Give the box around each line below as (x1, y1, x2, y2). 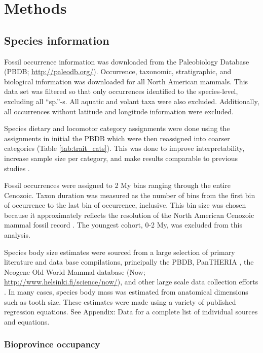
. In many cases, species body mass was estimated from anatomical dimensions (4, 286, 248, 297)
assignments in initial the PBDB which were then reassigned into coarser (4, 133, 230, 143)
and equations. (4, 316, 50, 327)
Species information (4, 32, 109, 48)
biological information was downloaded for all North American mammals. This (4, 76, 248, 86)
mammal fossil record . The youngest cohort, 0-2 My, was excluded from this (4, 219, 242, 230)
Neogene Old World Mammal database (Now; (4, 266, 145, 277)
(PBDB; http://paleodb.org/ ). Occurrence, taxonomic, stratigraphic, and (4, 66, 232, 77)
